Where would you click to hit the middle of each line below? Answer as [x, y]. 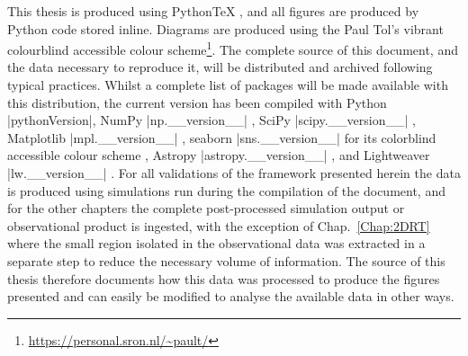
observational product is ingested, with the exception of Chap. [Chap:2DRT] [219, 225]
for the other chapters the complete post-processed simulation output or [206, 208]
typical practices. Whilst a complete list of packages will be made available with [228, 85]
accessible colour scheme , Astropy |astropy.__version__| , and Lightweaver [219, 155]
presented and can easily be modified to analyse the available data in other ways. [231, 296]
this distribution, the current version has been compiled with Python [197, 102]
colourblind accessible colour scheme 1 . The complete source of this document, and [233, 48]
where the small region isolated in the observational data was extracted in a [216, 243]
